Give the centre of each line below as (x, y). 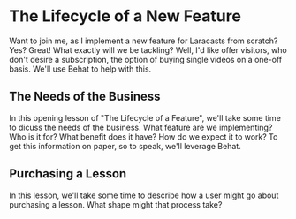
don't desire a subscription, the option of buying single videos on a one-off (146, 59)
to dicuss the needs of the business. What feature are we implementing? (141, 127)
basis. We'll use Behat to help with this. (80, 69)
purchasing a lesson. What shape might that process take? (116, 204)
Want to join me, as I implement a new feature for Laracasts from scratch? (144, 41)
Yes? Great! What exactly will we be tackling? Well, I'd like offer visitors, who (148, 49)
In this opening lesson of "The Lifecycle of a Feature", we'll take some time (145, 117)
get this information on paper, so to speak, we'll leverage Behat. (125, 146)
